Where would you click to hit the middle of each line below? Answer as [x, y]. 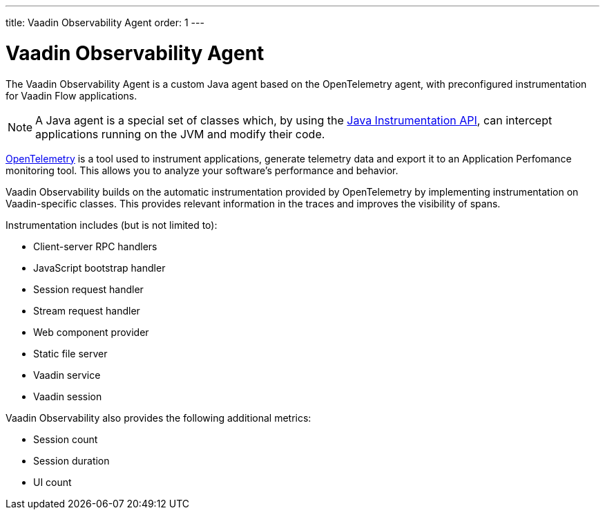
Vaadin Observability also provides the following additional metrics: [159, 418]
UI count [52, 482]
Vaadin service [67, 375]
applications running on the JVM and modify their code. [180, 134]
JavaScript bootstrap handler [99, 268]
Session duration [71, 460]
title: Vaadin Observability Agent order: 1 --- [105, 22]
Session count [66, 439]
